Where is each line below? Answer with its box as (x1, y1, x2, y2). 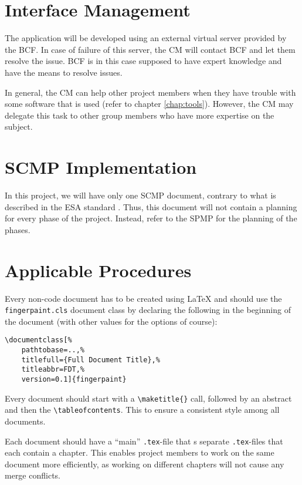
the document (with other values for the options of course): (5, 315, 218, 327)
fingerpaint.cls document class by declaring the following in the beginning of (5, 304, 291, 316)
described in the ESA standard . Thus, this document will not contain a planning (5, 200, 297, 213)
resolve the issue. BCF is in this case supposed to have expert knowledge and (5, 55, 282, 67)
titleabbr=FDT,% (21, 365, 85, 374)
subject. (5, 120, 33, 133)
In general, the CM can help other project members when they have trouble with (5, 86, 296, 98)
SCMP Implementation (5, 155, 197, 179)
